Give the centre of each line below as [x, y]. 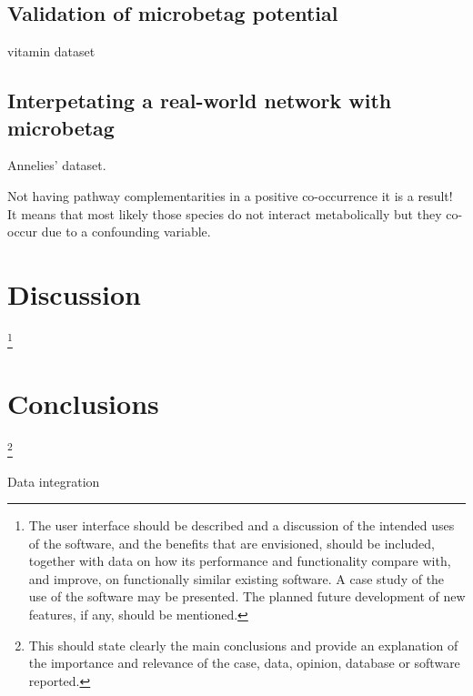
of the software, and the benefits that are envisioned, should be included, [231, 543]
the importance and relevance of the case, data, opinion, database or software [244, 663]
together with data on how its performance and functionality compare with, [240, 561]
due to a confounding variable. [126, 232]
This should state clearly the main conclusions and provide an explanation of [243, 645]
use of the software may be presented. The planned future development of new [247, 596]
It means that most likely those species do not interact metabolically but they [225, 213]
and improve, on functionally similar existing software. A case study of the [236, 578]
